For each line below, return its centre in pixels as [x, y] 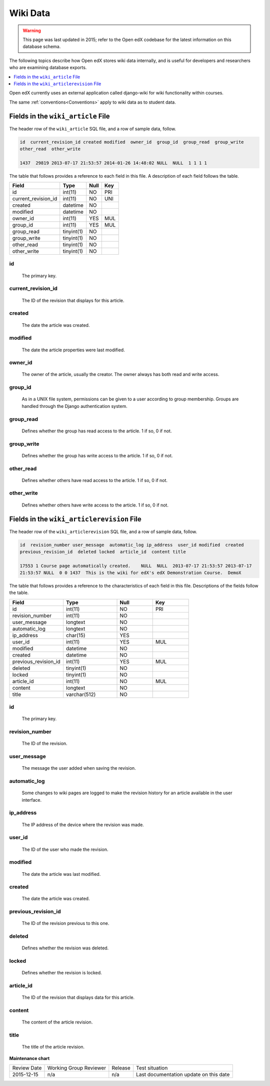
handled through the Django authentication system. [74, 406]
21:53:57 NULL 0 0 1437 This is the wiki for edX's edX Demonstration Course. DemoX [130, 573]
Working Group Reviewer [77, 1067]
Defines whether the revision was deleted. [65, 948]
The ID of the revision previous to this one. [65, 923]
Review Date [27, 1067]
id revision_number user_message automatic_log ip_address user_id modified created [132, 545]
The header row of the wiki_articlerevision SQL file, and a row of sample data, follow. [103, 531]
